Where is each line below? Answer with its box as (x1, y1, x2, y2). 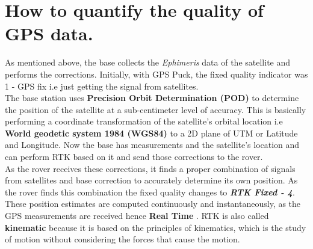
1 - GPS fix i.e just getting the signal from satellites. (5, 79, 199, 92)
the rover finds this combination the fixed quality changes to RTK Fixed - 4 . (5, 185, 295, 198)
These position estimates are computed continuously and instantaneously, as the (5, 197, 301, 210)
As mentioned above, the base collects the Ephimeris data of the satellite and (5, 56, 291, 69)
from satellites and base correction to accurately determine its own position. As (5, 174, 298, 186)
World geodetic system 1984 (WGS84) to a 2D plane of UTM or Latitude (5, 126, 298, 139)
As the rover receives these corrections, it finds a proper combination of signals (5, 162, 296, 174)
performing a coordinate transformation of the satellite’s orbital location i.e (5, 115, 283, 128)
